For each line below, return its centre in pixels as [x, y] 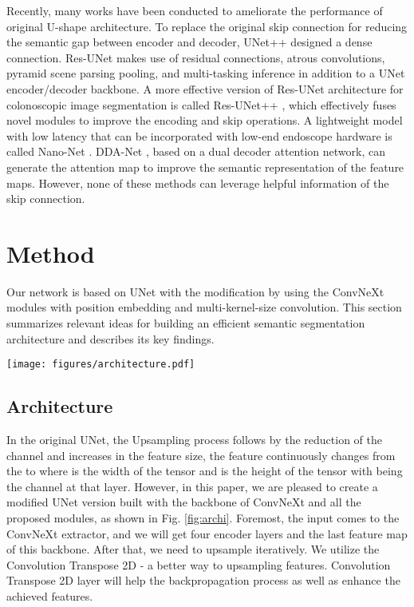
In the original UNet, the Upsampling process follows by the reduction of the [194, 440]
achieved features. [50, 596]
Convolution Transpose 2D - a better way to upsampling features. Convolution [199, 564]
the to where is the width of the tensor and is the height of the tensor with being [205, 471]
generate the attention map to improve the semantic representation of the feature [205, 167]
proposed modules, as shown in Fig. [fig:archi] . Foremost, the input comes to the [203, 518]
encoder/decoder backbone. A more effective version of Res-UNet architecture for [205, 88]
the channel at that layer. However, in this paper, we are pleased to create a [192, 486]
